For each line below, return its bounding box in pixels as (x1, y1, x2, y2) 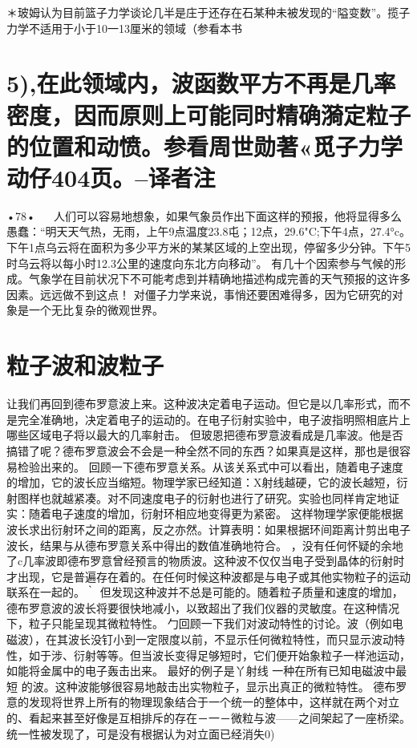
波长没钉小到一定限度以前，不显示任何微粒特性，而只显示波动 (67, 631, 394, 648)
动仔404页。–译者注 (6, 160, 216, 193)
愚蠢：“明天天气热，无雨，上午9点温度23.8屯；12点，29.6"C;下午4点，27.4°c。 (6, 223, 411, 240)
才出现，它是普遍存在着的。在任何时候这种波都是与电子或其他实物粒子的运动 (6, 568, 411, 584)
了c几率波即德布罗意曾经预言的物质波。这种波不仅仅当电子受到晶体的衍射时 (6, 552, 405, 569)
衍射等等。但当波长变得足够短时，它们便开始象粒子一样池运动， (73, 646, 411, 663)
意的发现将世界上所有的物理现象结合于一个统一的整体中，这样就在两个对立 (6, 693, 399, 710)
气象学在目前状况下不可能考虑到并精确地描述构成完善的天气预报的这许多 (28, 270, 411, 287)
